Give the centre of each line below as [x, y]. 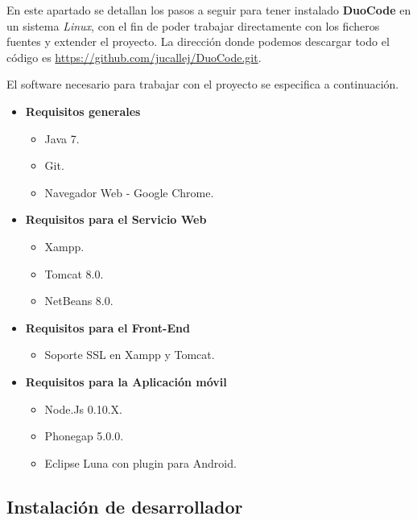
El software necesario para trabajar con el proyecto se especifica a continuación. [203, 84]
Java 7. [62, 138]
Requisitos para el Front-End [107, 327]
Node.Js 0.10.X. [83, 409]
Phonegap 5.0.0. [84, 436]
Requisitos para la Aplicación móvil [126, 381]
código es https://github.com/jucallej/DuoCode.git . [134, 57]
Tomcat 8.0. [74, 273]
